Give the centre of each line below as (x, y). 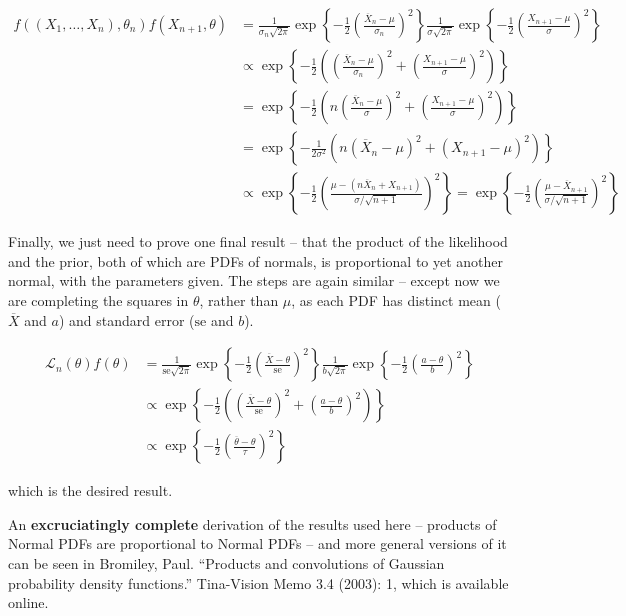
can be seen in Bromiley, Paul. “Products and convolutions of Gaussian (226, 563)
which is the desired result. (90, 490)
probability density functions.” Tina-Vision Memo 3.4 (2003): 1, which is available (258, 582)
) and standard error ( (126, 319)
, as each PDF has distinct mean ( (396, 299)
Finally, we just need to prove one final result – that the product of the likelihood (258, 241)
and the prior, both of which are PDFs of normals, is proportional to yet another (256, 260)
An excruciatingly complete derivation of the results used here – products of (252, 523)
